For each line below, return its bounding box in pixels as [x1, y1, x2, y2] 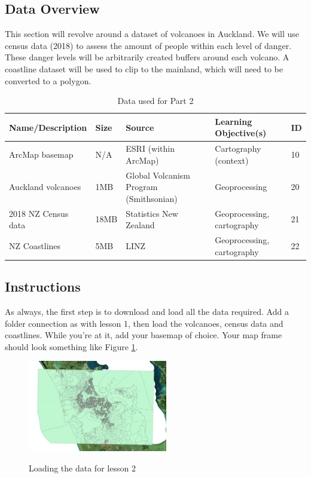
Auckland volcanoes [9, 180, 81, 193]
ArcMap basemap [9, 148, 74, 160]
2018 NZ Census [9, 207, 69, 219]
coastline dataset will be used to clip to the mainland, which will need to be [5, 62, 283, 75]
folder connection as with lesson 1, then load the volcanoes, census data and [5, 317, 283, 329]
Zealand [126, 219, 155, 231]
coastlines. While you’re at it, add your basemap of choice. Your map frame [5, 329, 282, 341]
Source [126, 121, 154, 133]
